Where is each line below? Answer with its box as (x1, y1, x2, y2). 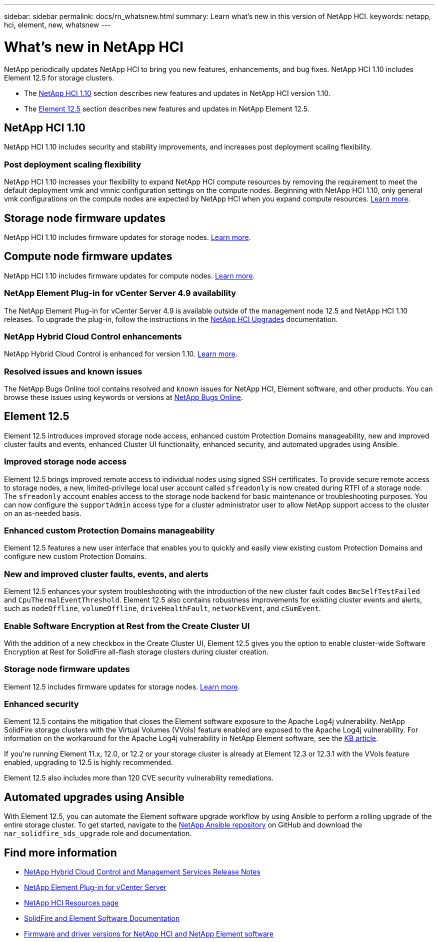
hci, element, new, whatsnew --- (4, 20, 111, 29)
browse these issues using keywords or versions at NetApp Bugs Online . (4, 393, 243, 402)
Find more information (4, 846, 117, 859)
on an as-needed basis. (4, 508, 81, 517)
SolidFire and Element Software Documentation (24, 914, 180, 923)
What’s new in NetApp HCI (4, 38, 183, 55)
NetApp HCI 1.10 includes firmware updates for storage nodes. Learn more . (4, 232, 251, 241)
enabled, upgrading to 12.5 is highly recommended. (4, 758, 173, 767)
